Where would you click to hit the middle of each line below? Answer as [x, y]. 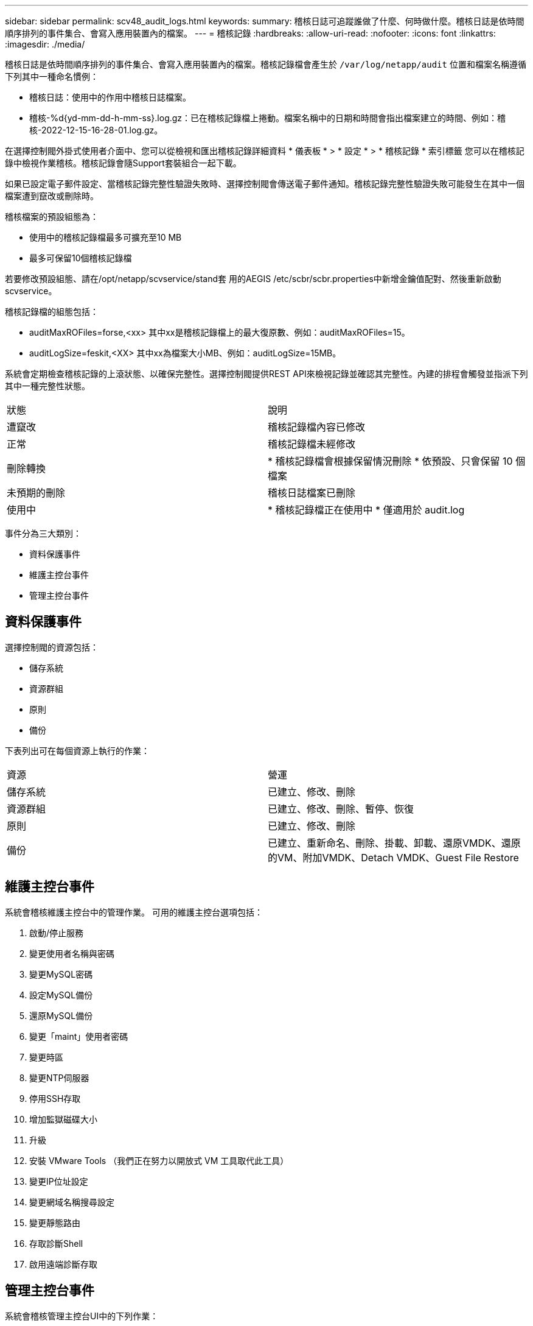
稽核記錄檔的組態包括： [52, 312]
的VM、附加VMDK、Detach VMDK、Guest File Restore [393, 857]
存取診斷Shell [56, 1243]
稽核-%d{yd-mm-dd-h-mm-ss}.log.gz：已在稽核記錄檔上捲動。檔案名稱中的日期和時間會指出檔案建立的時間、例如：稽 [268, 118]
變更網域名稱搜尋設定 [72, 1202]
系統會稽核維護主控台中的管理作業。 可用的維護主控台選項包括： [134, 912]
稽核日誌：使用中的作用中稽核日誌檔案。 [110, 97]
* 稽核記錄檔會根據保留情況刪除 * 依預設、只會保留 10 [390, 461]
